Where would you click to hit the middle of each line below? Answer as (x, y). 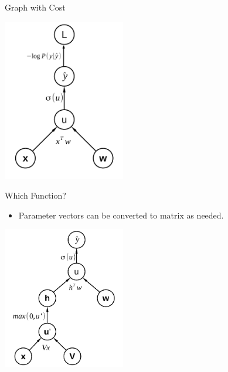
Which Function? (35, 195)
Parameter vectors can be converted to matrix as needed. (121, 215)
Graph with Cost (35, 7)
